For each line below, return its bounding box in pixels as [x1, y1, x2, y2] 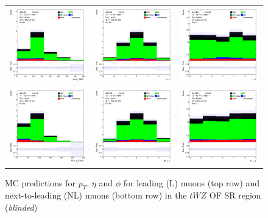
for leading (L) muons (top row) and [123, 176, 259, 189]
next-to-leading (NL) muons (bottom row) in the [5, 189, 187, 202]
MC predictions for [5, 176, 76, 189]
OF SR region [209, 189, 261, 202]
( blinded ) [5, 201, 38, 214]
